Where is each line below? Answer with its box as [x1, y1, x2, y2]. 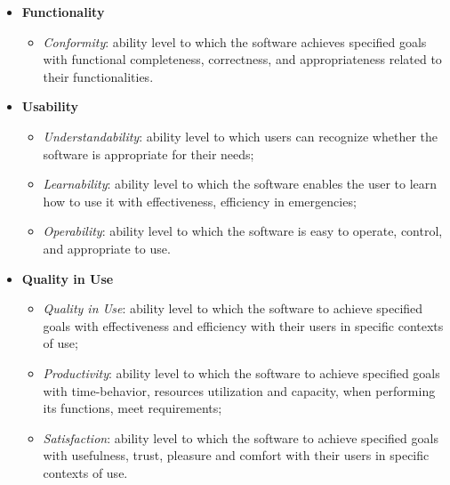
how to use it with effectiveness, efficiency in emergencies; [43, 191, 357, 210]
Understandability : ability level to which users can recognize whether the [43, 126, 438, 145]
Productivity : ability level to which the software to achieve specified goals [43, 363, 440, 382]
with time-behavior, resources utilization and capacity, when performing [43, 381, 436, 400]
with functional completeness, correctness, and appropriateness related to [43, 50, 442, 69]
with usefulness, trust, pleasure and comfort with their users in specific [43, 446, 430, 465]
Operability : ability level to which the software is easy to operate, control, [43, 222, 443, 240]
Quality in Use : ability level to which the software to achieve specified [43, 299, 423, 318]
